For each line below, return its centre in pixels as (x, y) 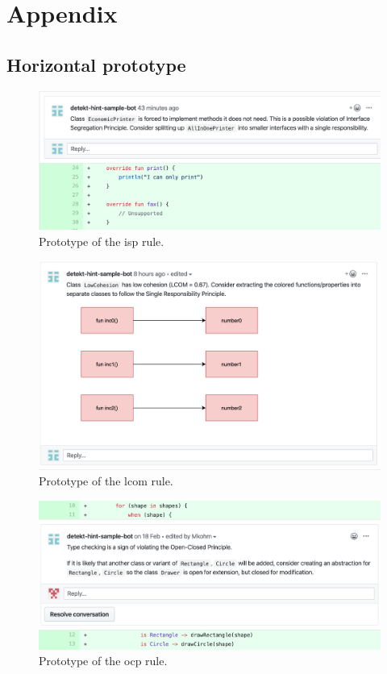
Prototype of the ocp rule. (103, 661)
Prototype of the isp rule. (102, 241)
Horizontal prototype (96, 64)
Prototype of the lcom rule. (106, 481)
